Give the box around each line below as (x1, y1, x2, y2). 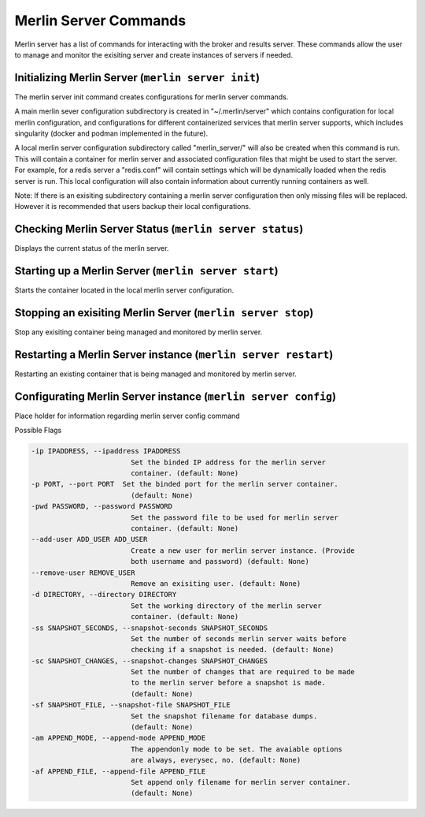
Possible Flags (14, 426, 62, 435)
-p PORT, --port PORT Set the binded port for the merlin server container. (31, 479, 338, 489)
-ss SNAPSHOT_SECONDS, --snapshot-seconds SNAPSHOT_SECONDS (31, 623, 268, 632)
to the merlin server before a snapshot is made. (130, 678, 327, 688)
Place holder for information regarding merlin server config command (14, 411, 240, 420)
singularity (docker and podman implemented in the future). (14, 129, 209, 138)
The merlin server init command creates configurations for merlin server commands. (14, 91, 289, 102)
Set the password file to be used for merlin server (130, 513, 338, 522)
